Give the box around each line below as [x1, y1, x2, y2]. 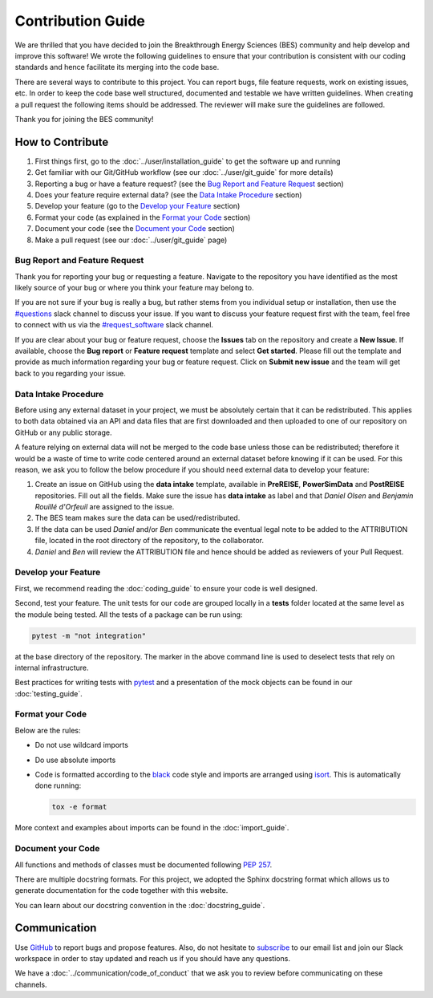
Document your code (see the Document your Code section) [34, 224, 236, 233]
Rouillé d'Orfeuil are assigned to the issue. [34, 502, 175, 512]
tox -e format [51, 802, 107, 812]
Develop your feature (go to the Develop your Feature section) [34, 201, 241, 211]
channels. [14, 980, 47, 989]
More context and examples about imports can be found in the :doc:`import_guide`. [14, 823, 289, 833]
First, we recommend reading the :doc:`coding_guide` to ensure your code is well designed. [14, 583, 318, 593]
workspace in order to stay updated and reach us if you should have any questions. [14, 953, 290, 963]
